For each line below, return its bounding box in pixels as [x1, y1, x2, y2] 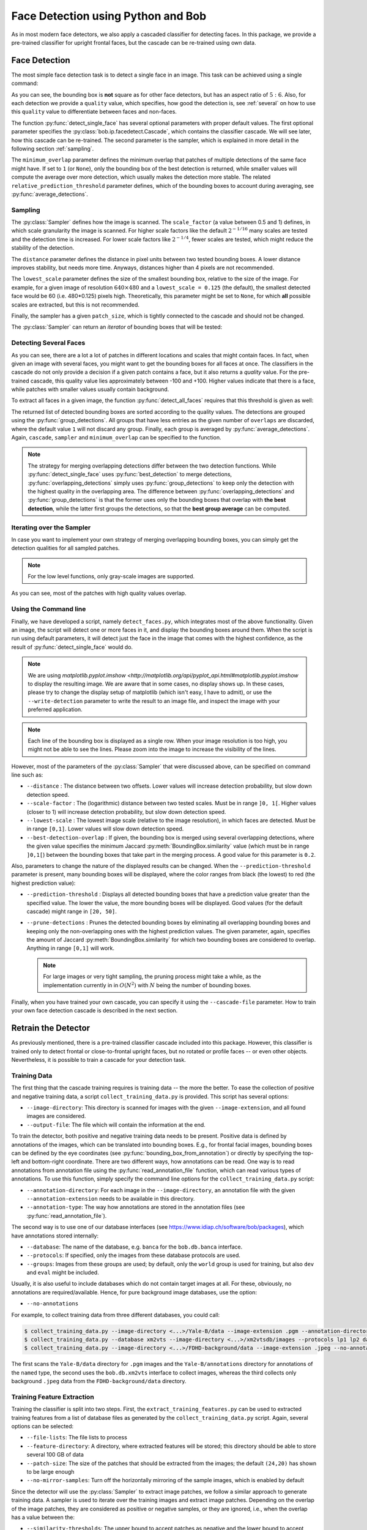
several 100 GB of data [26, 1451, 84, 1458]
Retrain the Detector [11, 1023, 91, 1034]
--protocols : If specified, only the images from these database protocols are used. [26, 1252, 241, 1259]
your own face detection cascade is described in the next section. [11, 1007, 178, 1014]
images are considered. [26, 1113, 86, 1120]
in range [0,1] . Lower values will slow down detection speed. [26, 825, 184, 832]
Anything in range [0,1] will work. [26, 944, 114, 952]
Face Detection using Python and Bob [11, 9, 207, 23]
